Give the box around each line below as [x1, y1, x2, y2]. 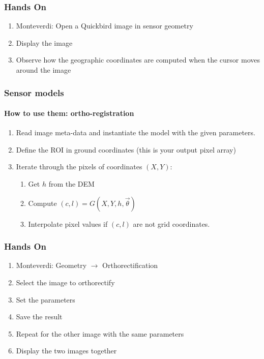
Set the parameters [16, 294, 75, 305]
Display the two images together [16, 345, 117, 356]
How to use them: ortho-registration [4, 108, 134, 118]
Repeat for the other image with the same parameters [16, 328, 184, 339]
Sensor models [4, 86, 64, 99]
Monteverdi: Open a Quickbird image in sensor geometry [16, 20, 193, 31]
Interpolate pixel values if [28, 218, 108, 229]
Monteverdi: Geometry [16, 260, 87, 271]
